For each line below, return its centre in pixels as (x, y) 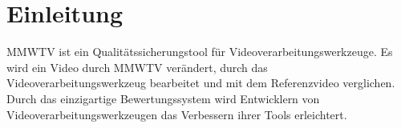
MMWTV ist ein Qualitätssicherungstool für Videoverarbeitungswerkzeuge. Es (200, 52)
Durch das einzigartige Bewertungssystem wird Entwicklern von (163, 98)
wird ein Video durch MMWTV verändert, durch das (137, 67)
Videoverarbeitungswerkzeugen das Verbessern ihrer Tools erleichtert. (177, 114)
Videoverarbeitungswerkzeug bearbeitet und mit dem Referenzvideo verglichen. (201, 83)
